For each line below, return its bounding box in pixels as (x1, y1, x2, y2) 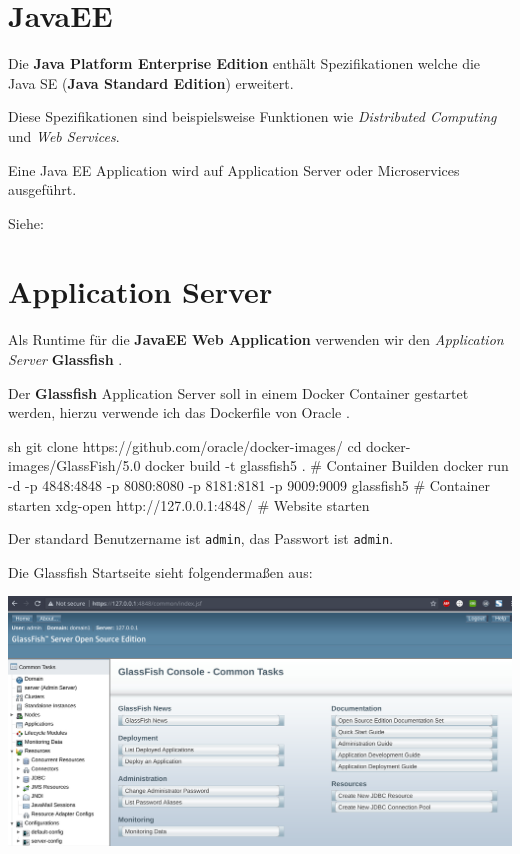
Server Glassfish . (8, 349, 123, 369)
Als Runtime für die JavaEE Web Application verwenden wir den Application (8, 329, 504, 350)
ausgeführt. (8, 179, 77, 200)
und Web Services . (8, 125, 120, 146)
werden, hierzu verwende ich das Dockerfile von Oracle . (8, 402, 350, 423)
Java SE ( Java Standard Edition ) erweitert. (8, 72, 294, 93)
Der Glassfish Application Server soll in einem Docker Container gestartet (8, 382, 469, 403)
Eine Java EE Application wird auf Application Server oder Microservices (8, 159, 460, 180)
